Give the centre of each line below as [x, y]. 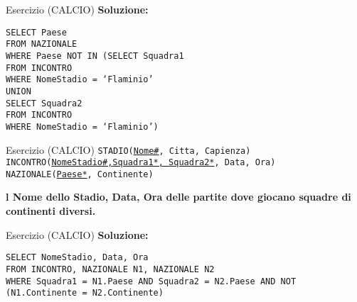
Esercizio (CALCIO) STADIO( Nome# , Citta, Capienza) [128, 149]
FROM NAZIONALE [42, 44]
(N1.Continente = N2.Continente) [85, 293]
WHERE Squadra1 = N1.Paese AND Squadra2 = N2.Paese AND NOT [151, 281]
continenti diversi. [51, 211]
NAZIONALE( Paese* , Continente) [80, 174]
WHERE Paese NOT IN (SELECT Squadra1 [95, 56]
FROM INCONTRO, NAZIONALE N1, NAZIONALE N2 [110, 269]
